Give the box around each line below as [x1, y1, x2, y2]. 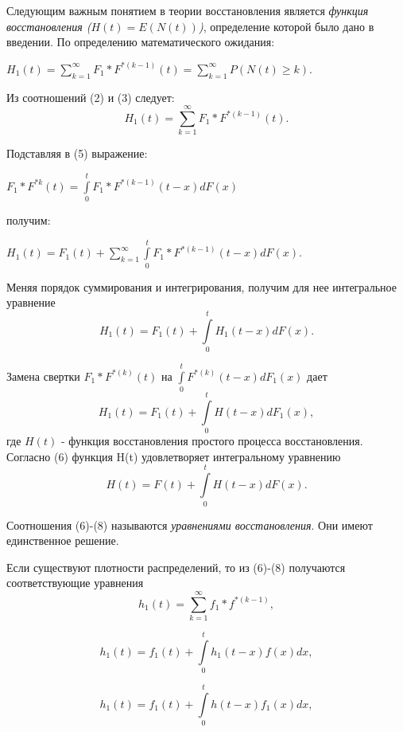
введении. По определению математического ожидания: [6, 33, 275, 50]
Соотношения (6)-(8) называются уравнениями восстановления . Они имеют [6, 516, 373, 533]
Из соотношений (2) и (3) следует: [6, 88, 175, 105]
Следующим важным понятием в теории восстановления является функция [6, 2, 369, 18]
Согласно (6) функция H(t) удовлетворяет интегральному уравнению [6, 448, 341, 464]
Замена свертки [6, 367, 80, 384]
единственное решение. [6, 532, 119, 549]
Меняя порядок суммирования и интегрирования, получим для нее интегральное [6, 278, 397, 295]
